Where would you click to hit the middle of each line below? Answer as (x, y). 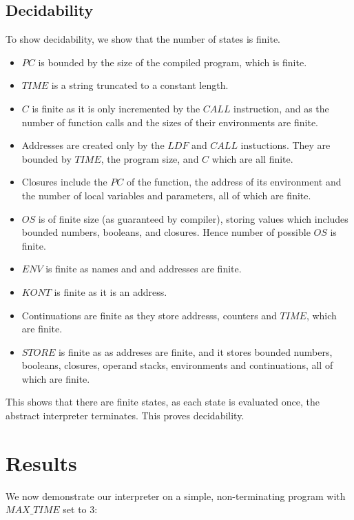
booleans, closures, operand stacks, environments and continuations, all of (177, 365)
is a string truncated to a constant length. (140, 85)
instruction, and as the (281, 108)
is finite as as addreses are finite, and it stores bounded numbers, (195, 351)
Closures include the (64, 182)
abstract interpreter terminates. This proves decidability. (125, 416)
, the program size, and (150, 158)
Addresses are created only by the (93, 145)
